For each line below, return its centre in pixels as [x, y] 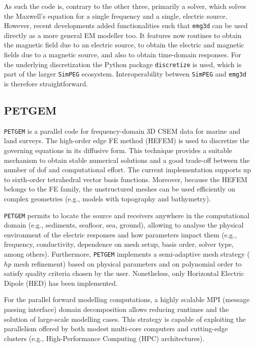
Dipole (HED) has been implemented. [61, 283]
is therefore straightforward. [46, 83]
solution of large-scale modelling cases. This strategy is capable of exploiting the [125, 319]
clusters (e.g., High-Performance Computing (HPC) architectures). [104, 338]
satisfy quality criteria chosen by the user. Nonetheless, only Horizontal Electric [124, 273]
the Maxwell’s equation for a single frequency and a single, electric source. [116, 16]
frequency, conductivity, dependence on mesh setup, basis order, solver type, [119, 244]
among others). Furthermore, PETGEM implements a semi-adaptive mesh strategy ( [127, 253]
